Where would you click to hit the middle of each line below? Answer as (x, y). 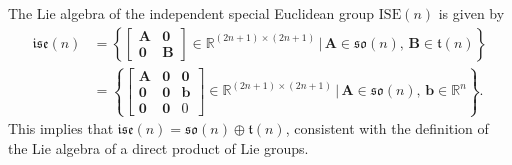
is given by (471, 13)
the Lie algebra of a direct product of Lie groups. (158, 147)
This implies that (61, 128)
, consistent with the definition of (387, 128)
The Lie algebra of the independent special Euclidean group (191, 13)
